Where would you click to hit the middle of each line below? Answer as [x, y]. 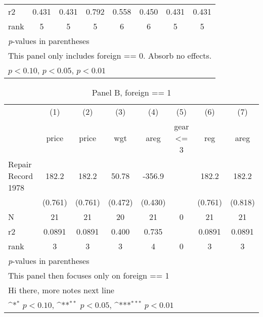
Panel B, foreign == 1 [131, 92]
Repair [20, 164]
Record [21, 176]
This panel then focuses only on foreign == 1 [89, 275]
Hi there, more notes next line [61, 290]
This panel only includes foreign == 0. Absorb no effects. [110, 55]
